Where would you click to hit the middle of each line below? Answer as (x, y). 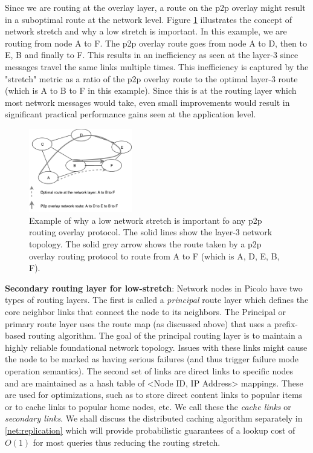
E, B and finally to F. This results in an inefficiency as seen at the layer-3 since (152, 55)
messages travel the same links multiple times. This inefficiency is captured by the (157, 66)
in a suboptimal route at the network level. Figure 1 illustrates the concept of (149, 19)
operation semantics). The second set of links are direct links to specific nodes (149, 371)
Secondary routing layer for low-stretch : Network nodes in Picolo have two (154, 288)
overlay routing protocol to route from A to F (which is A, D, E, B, (154, 256)
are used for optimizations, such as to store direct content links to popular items (154, 395)
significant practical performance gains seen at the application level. (131, 114)
